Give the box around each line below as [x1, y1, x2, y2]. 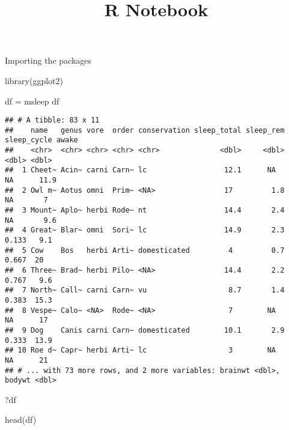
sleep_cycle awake [5, 136, 78, 145]
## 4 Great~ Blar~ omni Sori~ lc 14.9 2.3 [5, 226, 285, 235]
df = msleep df [5, 94, 59, 107]
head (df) [5, 413, 37, 426]
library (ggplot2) [5, 74, 63, 86]
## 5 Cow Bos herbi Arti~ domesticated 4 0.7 [5, 246, 285, 255]
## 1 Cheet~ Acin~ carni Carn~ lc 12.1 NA [5, 166, 276, 175]
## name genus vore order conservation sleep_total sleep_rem [5, 126, 285, 135]
